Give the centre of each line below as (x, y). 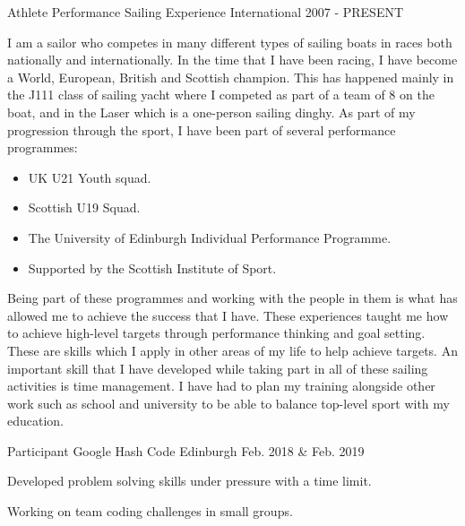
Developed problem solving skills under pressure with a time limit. (189, 481)
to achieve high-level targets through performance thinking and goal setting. (216, 333)
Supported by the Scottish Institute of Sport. (152, 267)
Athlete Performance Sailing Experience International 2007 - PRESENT (206, 12)
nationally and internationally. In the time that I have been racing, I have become (232, 60)
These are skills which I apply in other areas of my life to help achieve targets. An (232, 350)
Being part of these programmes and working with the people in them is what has (232, 298)
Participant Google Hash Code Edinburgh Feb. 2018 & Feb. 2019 (186, 450)
